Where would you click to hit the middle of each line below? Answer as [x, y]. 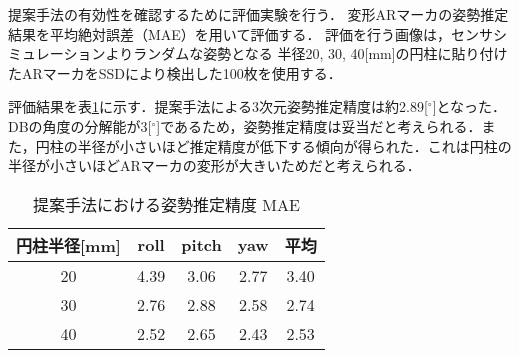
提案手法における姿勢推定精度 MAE [166, 204]
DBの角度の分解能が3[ [80, 125]
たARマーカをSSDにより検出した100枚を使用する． [175, 72]
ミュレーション [57, 53]
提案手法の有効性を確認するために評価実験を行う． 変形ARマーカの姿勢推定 [258, 14]
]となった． [469, 106]
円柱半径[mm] [68, 245]
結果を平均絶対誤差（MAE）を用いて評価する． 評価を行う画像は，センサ [251, 33]
